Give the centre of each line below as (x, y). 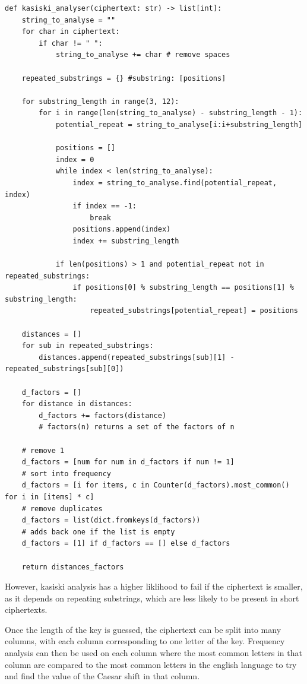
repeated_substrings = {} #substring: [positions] (124, 78)
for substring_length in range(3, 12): (100, 101)
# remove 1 (43, 450)
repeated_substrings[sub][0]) (64, 369)
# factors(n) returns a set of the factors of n (137, 427)
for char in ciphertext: (71, 32)
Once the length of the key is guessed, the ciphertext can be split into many (143, 629)
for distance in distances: (77, 404)
